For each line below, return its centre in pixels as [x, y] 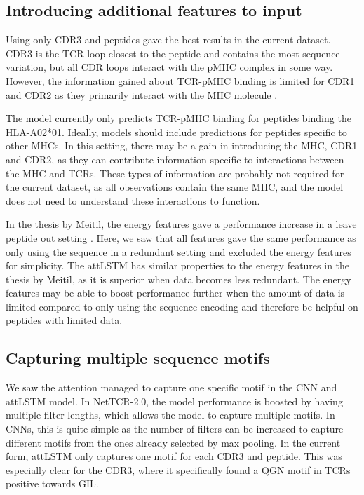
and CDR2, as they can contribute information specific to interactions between [175, 159]
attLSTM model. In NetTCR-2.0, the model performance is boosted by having [174, 401]
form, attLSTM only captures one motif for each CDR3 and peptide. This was [174, 456]
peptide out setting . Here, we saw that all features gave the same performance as [181, 237]
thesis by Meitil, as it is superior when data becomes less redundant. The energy [178, 279]
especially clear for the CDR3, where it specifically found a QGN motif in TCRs [178, 469]
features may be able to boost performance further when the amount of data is [175, 293]
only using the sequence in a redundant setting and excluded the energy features [178, 251]
